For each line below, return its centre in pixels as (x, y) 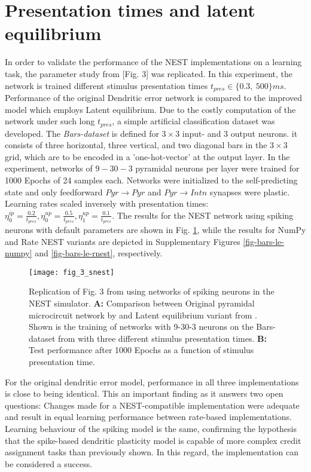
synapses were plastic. (250, 191)
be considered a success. (49, 463)
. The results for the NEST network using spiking (203, 215)
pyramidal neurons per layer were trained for (217, 168)
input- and (202, 133)
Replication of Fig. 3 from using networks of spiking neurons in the (152, 291)
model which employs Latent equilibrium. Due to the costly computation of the (150, 109)
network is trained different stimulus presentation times (106, 85)
